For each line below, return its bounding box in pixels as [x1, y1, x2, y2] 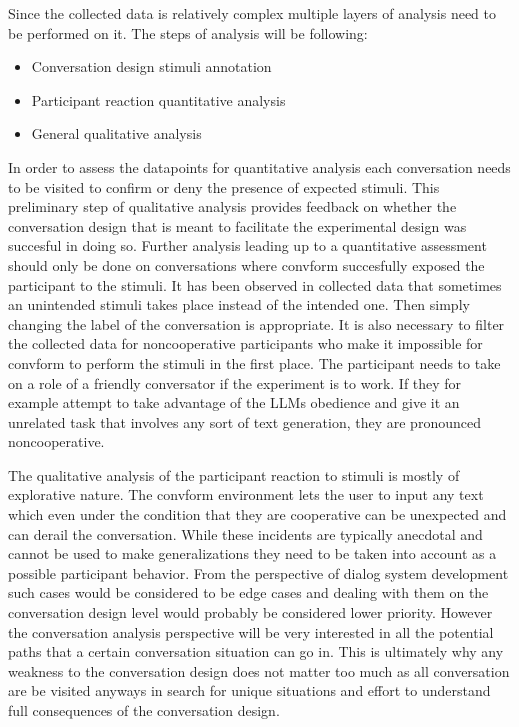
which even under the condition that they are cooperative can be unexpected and [8, 504, 507, 525]
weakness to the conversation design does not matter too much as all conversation [8, 660, 510, 681]
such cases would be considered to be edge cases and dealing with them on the [8, 582, 489, 603]
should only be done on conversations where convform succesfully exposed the [8, 254, 485, 275]
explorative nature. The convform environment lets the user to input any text [8, 484, 484, 505]
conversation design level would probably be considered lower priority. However [8, 602, 493, 623]
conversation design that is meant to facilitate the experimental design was [8, 215, 467, 236]
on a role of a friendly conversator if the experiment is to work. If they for [8, 372, 462, 393]
